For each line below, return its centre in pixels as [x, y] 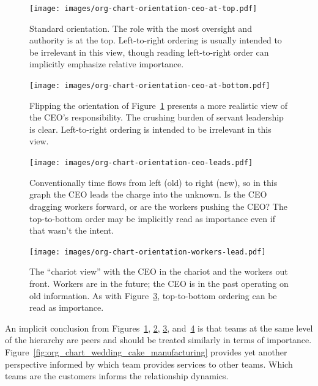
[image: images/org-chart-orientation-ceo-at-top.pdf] [143, 9]
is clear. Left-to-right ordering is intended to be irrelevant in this [150, 129]
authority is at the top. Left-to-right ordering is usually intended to [156, 40]
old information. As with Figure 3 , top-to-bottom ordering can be [153, 295]
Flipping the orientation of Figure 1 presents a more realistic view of [159, 105]
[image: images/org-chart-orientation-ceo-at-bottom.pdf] [150, 86]
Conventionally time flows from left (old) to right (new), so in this [153, 182]
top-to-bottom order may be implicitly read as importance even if [152, 218]
